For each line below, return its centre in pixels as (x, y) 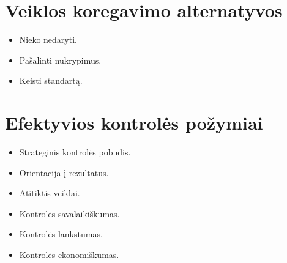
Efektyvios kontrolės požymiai (134, 123)
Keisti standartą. (51, 80)
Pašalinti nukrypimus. (60, 60)
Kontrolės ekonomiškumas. (69, 254)
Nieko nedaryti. (48, 39)
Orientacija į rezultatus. (64, 172)
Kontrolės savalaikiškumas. (69, 213)
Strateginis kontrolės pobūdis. (75, 152)
